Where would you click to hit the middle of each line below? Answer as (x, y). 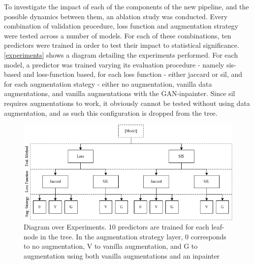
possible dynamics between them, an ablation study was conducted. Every (116, 16)
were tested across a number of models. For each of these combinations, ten (118, 35)
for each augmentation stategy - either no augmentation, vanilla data (108, 83)
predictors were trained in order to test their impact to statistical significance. (122, 45)
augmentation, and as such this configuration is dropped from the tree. (111, 113)
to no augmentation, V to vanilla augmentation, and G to (111, 246)
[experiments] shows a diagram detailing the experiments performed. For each (121, 54)
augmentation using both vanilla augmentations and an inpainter (122, 255)
